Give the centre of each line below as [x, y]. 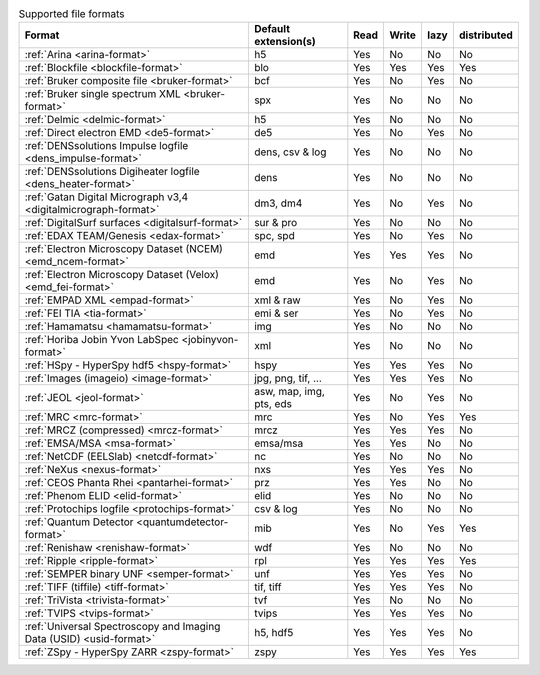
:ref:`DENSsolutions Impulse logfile [106, 146]
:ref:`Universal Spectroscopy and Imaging [122, 627]
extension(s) [284, 42]
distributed [486, 35]
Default [271, 29]
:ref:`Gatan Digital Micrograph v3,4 [106, 197]
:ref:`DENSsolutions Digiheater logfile [112, 172]
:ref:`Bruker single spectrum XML [102, 94]
